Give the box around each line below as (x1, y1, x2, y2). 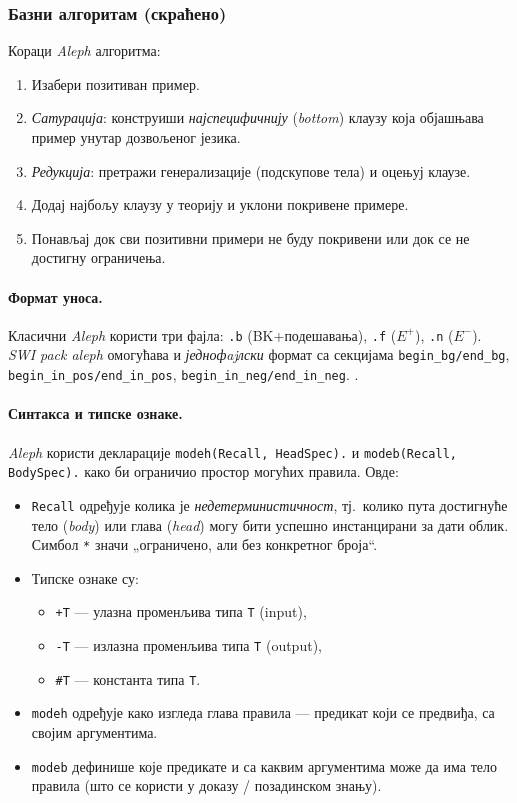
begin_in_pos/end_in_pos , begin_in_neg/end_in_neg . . (8, 364, 359, 385)
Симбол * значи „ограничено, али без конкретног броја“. (31, 534, 378, 555)
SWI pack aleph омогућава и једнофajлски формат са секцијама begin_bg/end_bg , (8, 344, 510, 365)
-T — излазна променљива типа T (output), (55, 635, 322, 655)
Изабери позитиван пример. (31, 73, 200, 94)
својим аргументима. (31, 721, 158, 742)
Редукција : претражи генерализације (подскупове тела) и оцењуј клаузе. (31, 160, 471, 181)
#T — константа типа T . (55, 668, 201, 689)
